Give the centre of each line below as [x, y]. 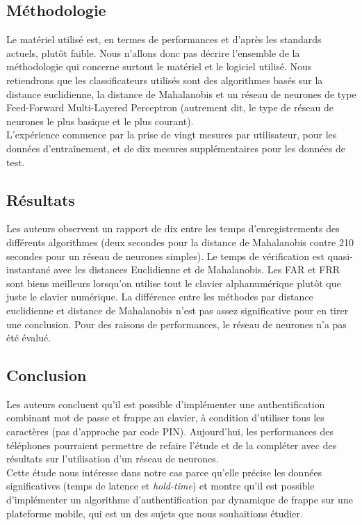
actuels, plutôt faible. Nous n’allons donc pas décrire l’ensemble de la [153, 52]
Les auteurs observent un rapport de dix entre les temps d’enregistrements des [173, 228]
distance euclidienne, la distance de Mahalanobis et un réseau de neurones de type [181, 94]
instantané [28, 269]
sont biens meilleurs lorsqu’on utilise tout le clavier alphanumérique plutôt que [174, 283]
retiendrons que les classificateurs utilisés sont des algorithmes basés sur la [165, 80]
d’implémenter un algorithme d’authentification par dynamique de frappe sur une [180, 500]
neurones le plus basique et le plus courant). [100, 121]
